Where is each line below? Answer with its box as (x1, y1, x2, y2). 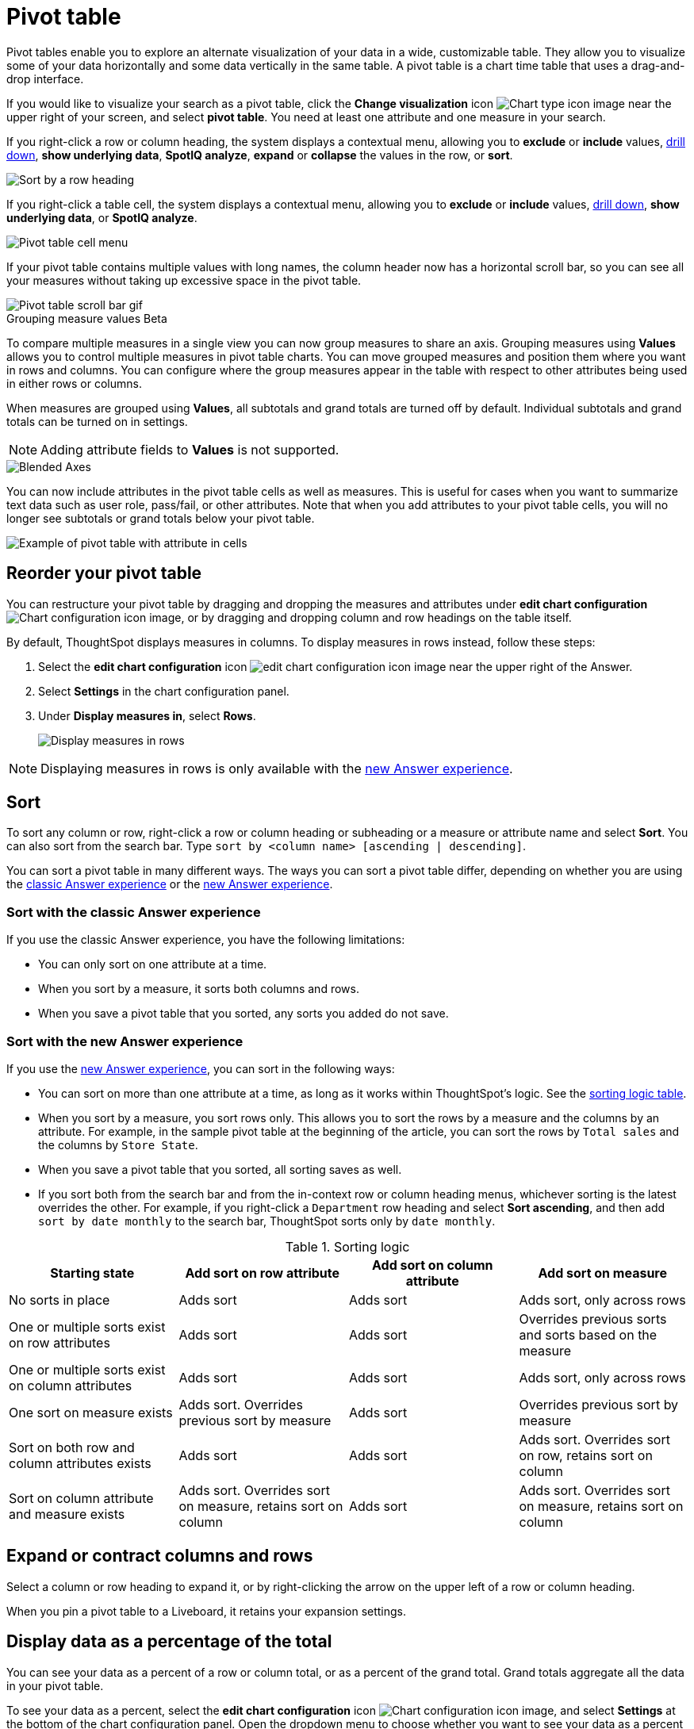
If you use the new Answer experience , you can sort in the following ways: (6, 1061, 395, 1075)
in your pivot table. (6, 1678, 104, 1693)
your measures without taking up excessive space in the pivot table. (6, 273, 362, 287)
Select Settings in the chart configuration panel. (38, 684, 289, 698)
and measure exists (9, 1505, 125, 1522)
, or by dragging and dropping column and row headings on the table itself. (181, 610, 572, 624)
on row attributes (9, 1334, 110, 1351)
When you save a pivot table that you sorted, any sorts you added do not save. (38, 1006, 449, 1021)
